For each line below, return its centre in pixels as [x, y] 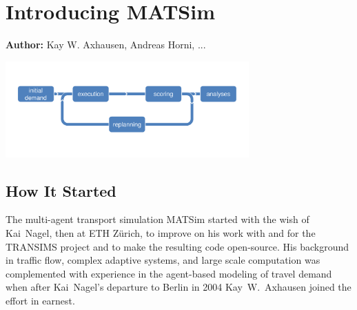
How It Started [61, 190]
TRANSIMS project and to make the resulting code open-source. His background [177, 246]
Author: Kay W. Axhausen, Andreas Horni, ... [106, 45]
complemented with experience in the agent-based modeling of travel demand [169, 273]
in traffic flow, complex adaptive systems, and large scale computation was [163, 260]
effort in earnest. [40, 300]
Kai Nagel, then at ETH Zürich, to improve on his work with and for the [161, 232]
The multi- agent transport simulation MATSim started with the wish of [157, 219]
